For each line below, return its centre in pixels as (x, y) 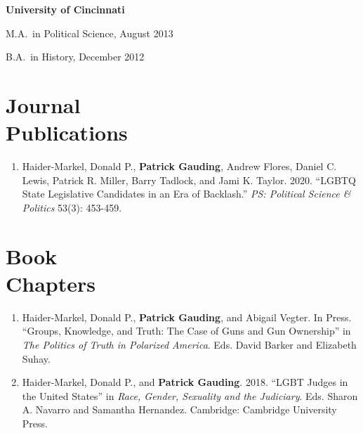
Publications (67, 133)
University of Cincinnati (65, 9)
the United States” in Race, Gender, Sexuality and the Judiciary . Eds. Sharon (190, 395)
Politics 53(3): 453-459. (72, 207)
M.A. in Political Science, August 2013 (90, 33)
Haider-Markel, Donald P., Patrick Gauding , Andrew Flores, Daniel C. (179, 166)
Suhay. (36, 358)
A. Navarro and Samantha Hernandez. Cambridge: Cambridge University (179, 409)
